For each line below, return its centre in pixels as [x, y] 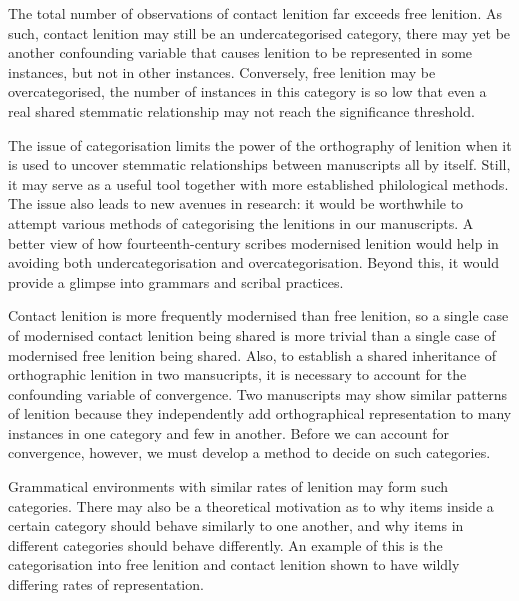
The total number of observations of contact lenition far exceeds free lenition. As [255, 13]
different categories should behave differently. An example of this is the [225, 544]
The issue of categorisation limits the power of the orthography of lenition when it [260, 144]
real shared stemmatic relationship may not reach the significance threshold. [241, 110]
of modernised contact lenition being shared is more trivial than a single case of [252, 334]
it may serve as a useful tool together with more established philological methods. [258, 183]
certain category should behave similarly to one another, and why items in [236, 525]
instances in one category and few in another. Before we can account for [229, 432]
